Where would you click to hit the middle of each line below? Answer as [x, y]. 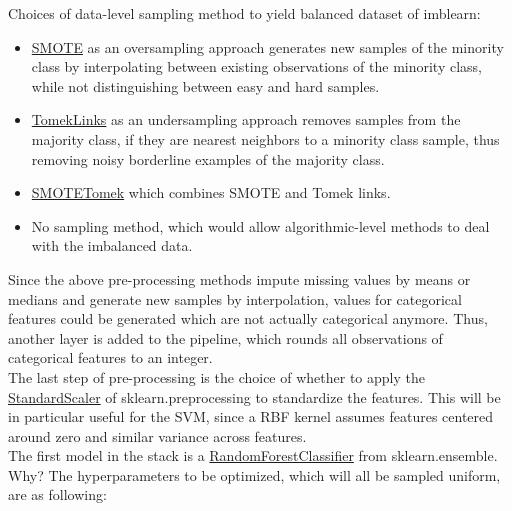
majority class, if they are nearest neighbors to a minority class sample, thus [265, 138]
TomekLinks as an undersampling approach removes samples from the [246, 119]
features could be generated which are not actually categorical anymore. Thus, [248, 318]
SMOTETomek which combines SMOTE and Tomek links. [211, 192]
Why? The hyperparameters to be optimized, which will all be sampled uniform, [254, 474]
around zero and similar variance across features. [157, 435]
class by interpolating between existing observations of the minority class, [256, 66]
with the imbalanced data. [112, 245]
